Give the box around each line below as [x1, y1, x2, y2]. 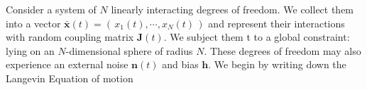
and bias [162, 57, 199, 72]
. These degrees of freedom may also [204, 43, 361, 58]
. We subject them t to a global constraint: [163, 30, 350, 44]
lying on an [6, 43, 55, 58]
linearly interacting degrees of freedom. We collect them [111, 2, 354, 16]
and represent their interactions [208, 15, 345, 30]
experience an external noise [6, 57, 128, 72]
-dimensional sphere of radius [65, 43, 193, 58]
